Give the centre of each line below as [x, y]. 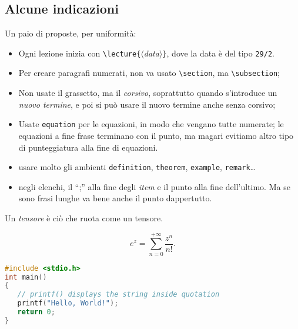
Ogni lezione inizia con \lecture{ [80, 53]
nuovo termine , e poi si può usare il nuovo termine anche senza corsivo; [147, 104]
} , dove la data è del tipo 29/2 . [218, 53]
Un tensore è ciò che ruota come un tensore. [84, 217]
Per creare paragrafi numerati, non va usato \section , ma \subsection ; [149, 73]
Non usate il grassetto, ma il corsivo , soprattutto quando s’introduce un [148, 93]
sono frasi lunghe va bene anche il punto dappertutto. [115, 198]
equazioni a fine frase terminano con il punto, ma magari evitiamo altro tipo [156, 135]
